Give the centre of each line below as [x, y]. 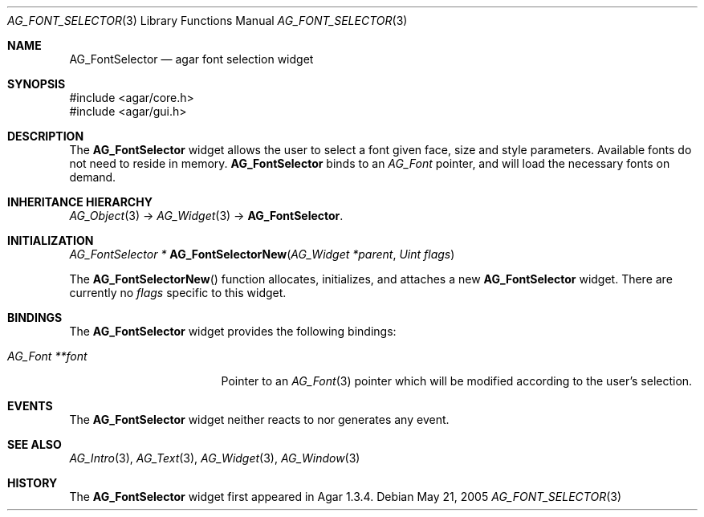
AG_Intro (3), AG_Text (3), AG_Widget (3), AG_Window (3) [215, 458]
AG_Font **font [47, 356]
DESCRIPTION [46, 136]
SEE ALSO [35, 444]
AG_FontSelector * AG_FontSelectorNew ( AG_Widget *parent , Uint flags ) [262, 254]
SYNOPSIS [37, 84]
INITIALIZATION [51, 240]
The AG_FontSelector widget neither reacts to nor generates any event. [259, 419]
